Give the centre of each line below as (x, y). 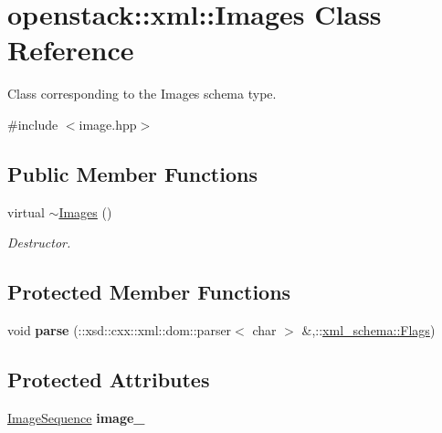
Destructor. (39, 243)
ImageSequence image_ (76, 417)
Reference (71, 50)
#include (33, 124)
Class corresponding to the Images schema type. (142, 94)
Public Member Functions (132, 173)
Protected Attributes (109, 380)
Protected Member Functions (149, 292)
